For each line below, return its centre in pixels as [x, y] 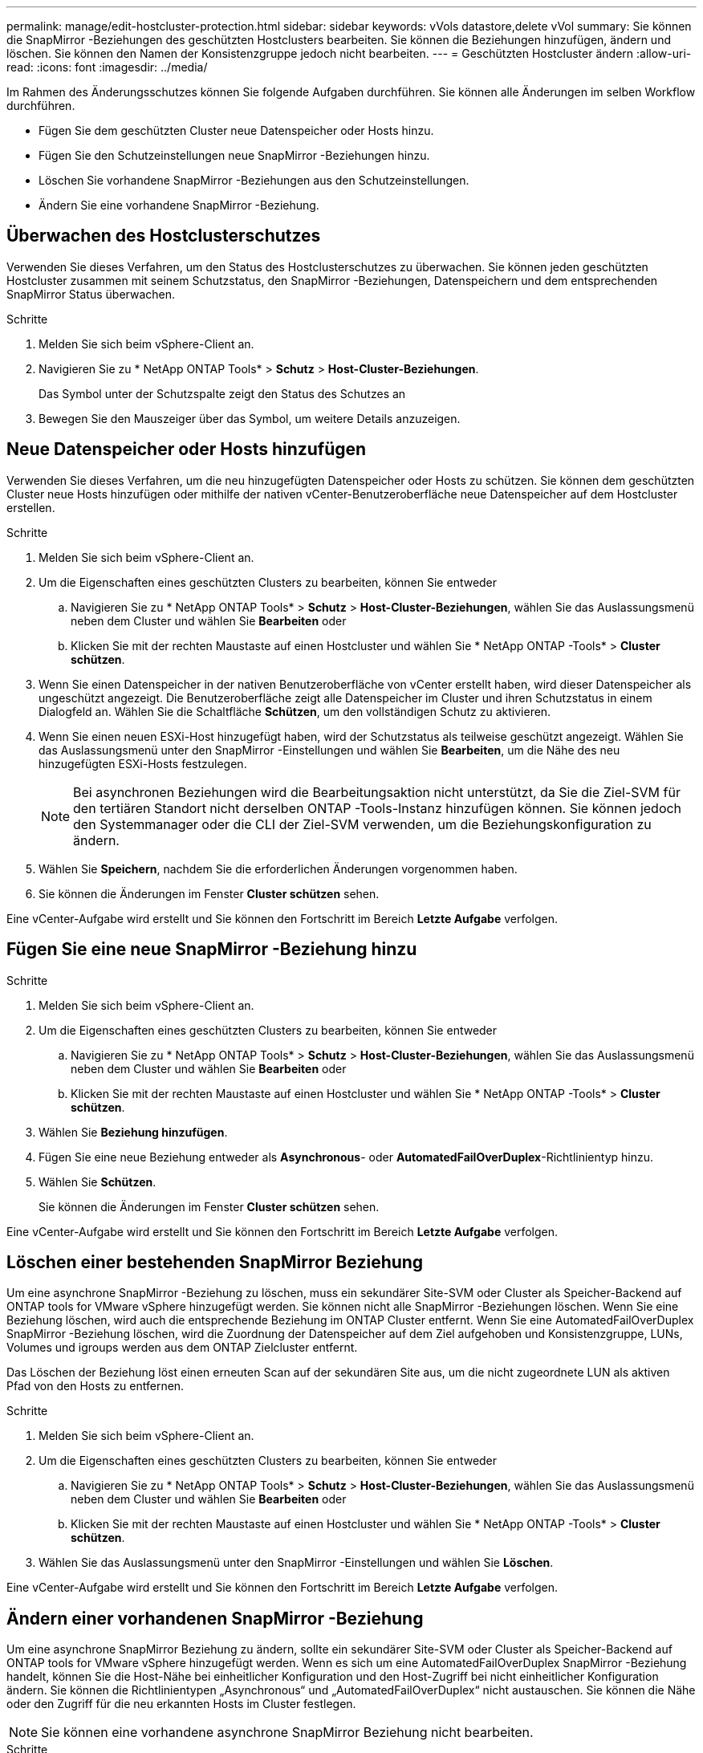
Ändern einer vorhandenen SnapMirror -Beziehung [215, 1618]
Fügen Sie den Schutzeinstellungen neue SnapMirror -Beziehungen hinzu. [234, 155]
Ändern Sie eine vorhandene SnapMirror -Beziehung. [179, 205]
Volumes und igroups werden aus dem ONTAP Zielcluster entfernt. [182, 1348]
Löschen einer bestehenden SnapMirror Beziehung [215, 1262]
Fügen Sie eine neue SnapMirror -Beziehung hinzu [212, 950]
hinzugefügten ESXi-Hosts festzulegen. [143, 763]
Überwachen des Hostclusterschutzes [164, 236]
